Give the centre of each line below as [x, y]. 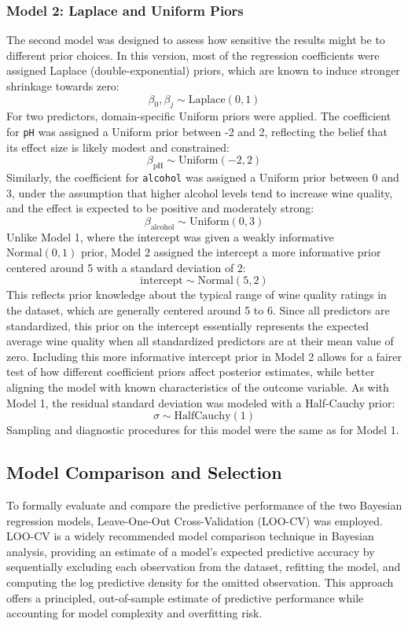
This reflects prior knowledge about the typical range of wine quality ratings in [197, 295]
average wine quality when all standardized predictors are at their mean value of [200, 341]
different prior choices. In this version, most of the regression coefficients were [193, 55]
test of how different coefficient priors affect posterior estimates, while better [191, 372]
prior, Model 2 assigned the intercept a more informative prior [231, 252]
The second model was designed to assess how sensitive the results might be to [196, 40]
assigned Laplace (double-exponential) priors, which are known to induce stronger [203, 70]
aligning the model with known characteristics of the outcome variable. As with [198, 387]
